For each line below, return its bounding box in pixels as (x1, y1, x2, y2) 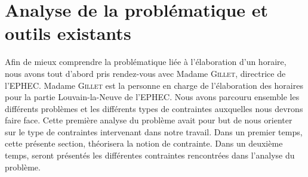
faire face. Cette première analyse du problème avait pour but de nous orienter (5, 114, 292, 126)
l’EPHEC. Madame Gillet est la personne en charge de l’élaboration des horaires (5, 79, 303, 91)
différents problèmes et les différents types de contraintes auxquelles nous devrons (5, 102, 303, 114)
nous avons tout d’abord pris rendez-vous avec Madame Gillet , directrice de (5, 67, 286, 79)
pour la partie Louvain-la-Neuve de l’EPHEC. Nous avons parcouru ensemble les (5, 91, 300, 103)
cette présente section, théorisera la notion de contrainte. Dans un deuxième (5, 137, 283, 150)
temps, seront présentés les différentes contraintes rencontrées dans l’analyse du (5, 149, 295, 162)
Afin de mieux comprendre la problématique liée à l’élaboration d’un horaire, (5, 55, 287, 68)
